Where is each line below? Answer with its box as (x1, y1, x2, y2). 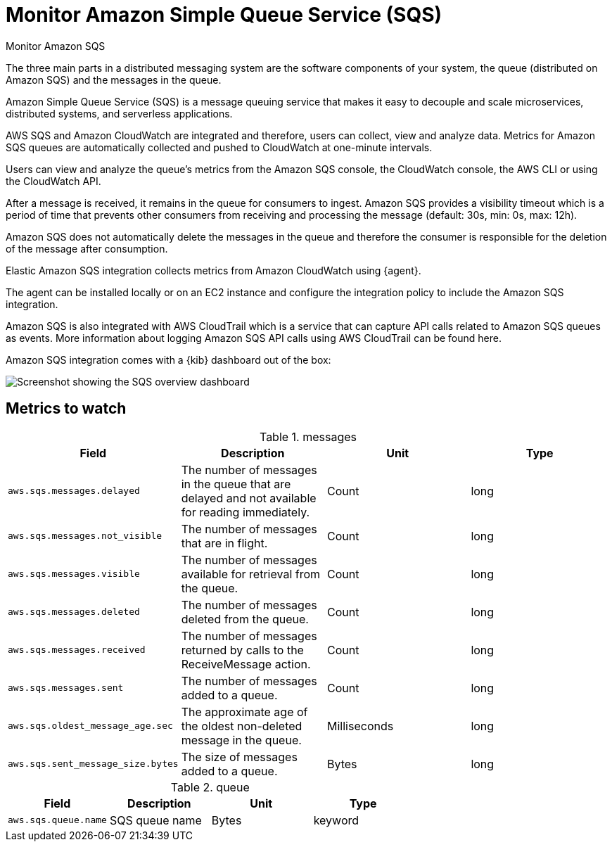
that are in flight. (181, 535, 268, 550)
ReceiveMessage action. (181, 656, 311, 671)
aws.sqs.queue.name (8, 815, 107, 826)
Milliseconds (327, 718, 394, 733)
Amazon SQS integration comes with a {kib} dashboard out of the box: (6, 353, 331, 366)
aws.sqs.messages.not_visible (8, 530, 162, 542)
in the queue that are (181, 476, 291, 491)
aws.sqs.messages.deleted (8, 606, 140, 618)
